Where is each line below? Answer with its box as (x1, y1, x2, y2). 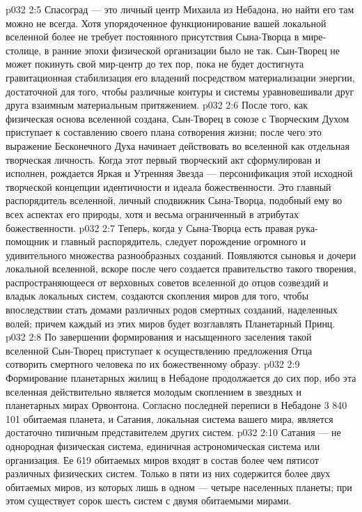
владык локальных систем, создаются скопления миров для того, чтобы (6, 288, 309, 303)
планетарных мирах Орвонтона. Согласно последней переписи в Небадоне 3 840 (6, 398, 347, 412)
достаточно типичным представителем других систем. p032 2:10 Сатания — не (6, 425, 341, 440)
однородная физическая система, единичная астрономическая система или (6, 439, 320, 453)
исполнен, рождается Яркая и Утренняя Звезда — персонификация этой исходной (6, 166, 353, 180)
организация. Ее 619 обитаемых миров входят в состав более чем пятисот (6, 452, 319, 467)
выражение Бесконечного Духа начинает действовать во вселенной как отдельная (6, 138, 349, 153)
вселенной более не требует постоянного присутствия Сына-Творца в (6, 29, 299, 44)
